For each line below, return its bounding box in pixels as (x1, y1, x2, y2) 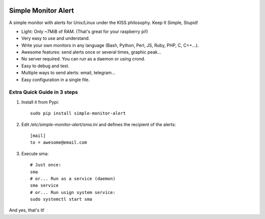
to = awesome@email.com (30, 140, 87, 145)
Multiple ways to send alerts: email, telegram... (21, 70, 115, 76)
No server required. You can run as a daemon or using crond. (21, 56, 146, 62)
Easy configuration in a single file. (21, 77, 90, 82)
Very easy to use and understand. (21, 35, 90, 41)
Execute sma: (21, 150, 49, 157)
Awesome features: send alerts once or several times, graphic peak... (21, 49, 161, 55)
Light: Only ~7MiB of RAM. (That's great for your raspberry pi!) (21, 28, 148, 34)
